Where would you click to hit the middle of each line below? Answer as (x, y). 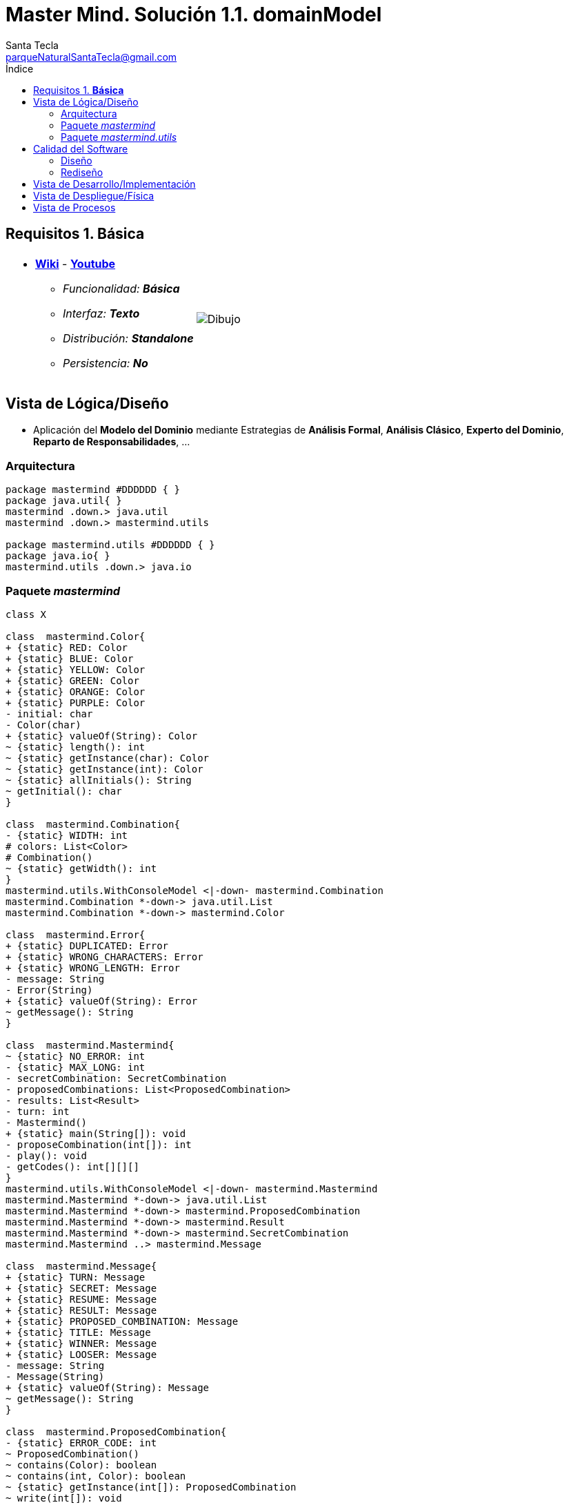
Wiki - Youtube (76, 263)
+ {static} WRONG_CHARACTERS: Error (104, 957)
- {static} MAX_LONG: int (76, 1067)
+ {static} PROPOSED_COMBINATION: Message (122, 1321)
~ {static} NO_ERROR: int (76, 1056)
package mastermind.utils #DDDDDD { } (110, 545)
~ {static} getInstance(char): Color (108, 758)
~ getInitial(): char (64, 791)
